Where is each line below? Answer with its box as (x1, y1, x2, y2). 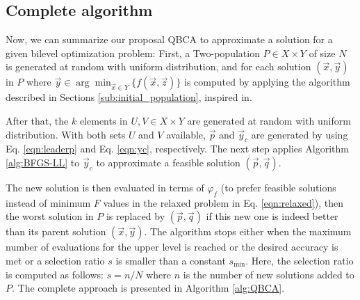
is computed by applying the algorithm (184, 74, 350, 89)
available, (166, 127, 206, 141)
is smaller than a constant (115, 253, 226, 267)
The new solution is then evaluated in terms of (6, 180, 204, 194)
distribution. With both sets (6, 127, 126, 141)
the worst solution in (6, 209, 94, 223)
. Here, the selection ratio (245, 253, 354, 267)
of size (309, 45, 336, 60)
